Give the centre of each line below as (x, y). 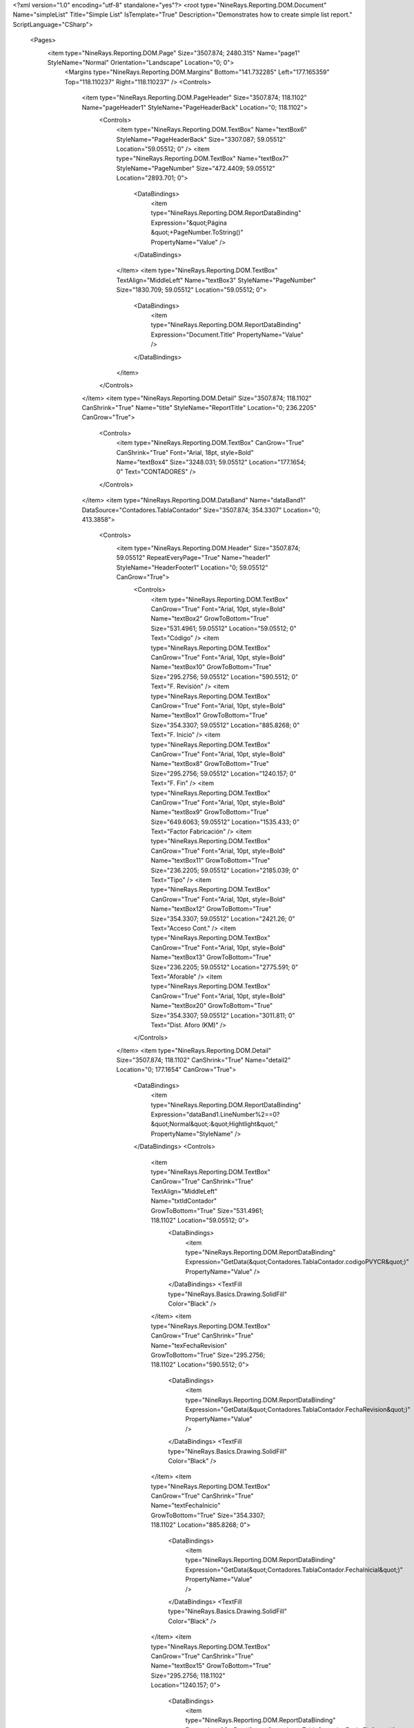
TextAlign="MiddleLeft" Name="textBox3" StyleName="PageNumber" (216, 280)
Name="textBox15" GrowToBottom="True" (211, 1666)
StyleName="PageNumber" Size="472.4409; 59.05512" (196, 168)
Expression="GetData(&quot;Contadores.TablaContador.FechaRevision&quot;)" (298, 1409)
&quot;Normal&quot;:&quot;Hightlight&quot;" (215, 1124)
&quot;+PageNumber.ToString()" (197, 232)
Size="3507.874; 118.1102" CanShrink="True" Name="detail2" (204, 1060)
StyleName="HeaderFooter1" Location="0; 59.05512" (192, 567)
